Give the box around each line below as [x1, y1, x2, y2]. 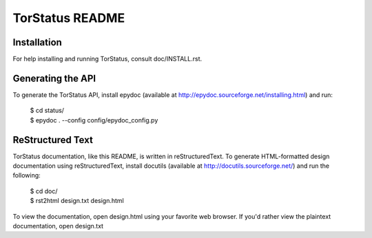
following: [12, 171, 41, 180]
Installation [12, 36, 62, 48]
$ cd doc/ [30, 186, 58, 195]
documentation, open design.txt [12, 222, 103, 230]
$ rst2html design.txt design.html [30, 197, 124, 205]
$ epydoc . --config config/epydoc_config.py [30, 116, 158, 124]
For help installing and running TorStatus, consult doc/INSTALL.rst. [12, 55, 203, 63]
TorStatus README [12, 10, 125, 25]
